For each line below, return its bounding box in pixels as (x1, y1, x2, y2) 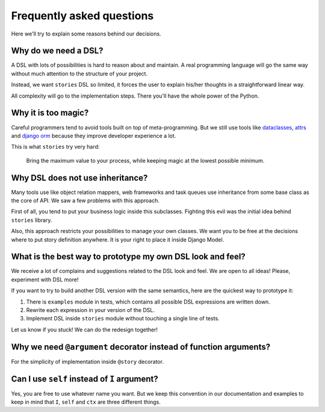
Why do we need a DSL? (11, 46, 104, 56)
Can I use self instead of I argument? (11, 373, 159, 384)
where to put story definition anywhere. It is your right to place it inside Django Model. (11, 236, 224, 243)
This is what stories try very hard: (11, 143, 100, 151)
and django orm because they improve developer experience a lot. (11, 132, 176, 139)
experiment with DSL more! (11, 276, 79, 283)
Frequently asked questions (11, 9, 154, 22)
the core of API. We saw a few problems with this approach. (11, 197, 159, 204)
